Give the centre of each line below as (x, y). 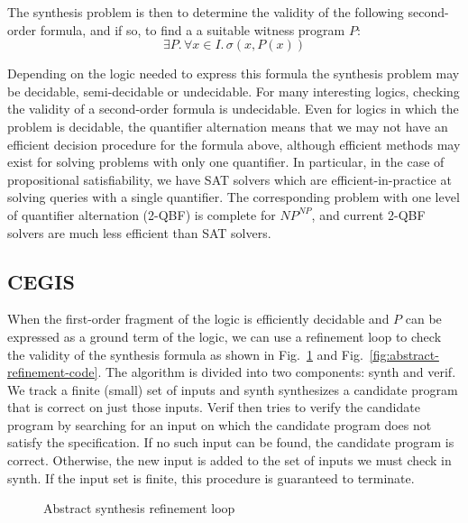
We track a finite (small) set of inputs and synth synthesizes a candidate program (233, 389)
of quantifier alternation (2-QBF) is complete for (142, 214)
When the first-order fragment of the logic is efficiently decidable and (198, 319)
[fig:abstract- (404, 354)
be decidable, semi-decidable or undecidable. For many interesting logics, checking (234, 91)
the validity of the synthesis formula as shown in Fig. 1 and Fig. (185, 354)
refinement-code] (53, 372)
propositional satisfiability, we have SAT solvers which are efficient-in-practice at (229, 179)
